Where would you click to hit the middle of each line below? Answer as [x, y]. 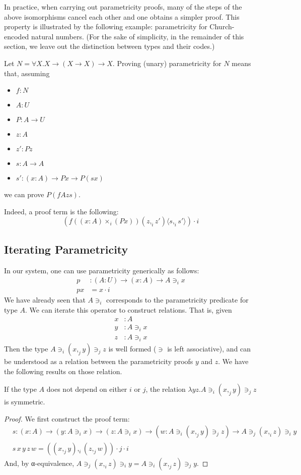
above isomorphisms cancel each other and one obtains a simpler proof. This [122, 16]
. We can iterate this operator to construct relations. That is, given [129, 309]
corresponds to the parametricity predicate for [177, 300]
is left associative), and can [209, 349]
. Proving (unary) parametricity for [167, 63]
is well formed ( [132, 349]
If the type [20, 389]
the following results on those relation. [63, 371]
